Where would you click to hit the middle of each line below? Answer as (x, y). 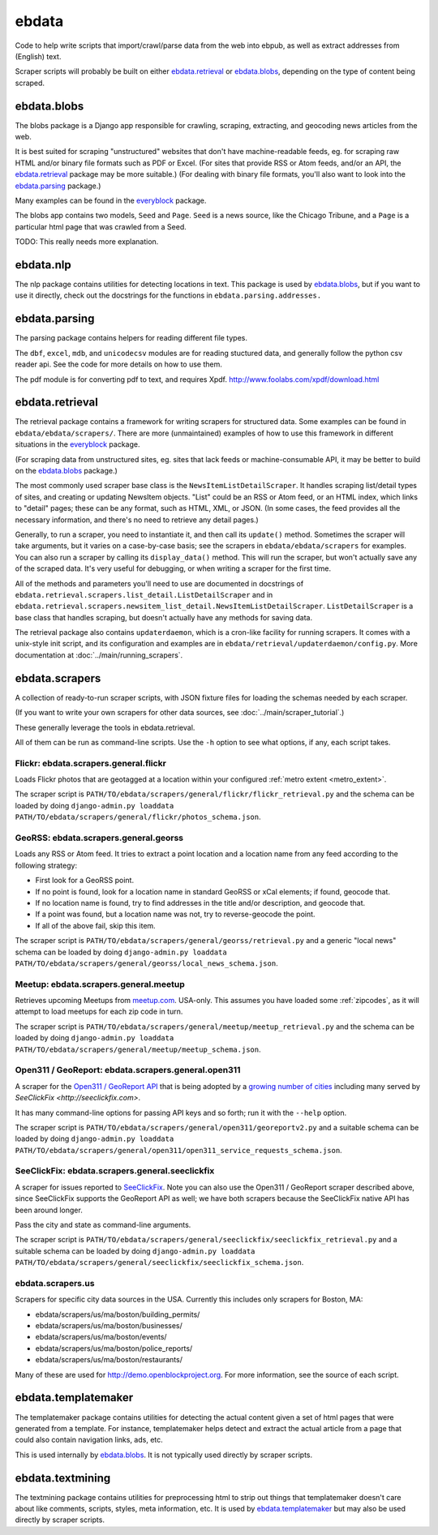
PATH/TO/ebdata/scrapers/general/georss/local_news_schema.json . (147, 963)
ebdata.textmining (63, 1478)
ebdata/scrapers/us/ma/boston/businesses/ (109, 1326)
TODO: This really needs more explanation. (87, 242)
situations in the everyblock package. (77, 444)
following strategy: (46, 865)
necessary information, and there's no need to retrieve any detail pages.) (137, 520)
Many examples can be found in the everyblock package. (111, 200)
